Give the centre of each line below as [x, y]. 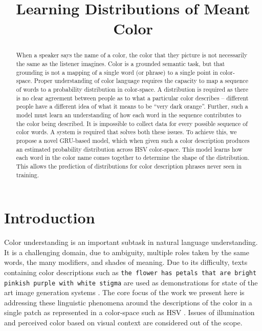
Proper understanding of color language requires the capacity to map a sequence [141, 81]
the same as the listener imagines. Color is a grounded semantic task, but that [121, 64]
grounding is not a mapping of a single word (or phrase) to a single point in [117, 72]
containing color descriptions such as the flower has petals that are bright [130, 272]
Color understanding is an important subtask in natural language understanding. [131, 242]
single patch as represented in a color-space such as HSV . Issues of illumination [129, 312]
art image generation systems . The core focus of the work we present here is [124, 292]
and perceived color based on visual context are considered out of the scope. [123, 323]
